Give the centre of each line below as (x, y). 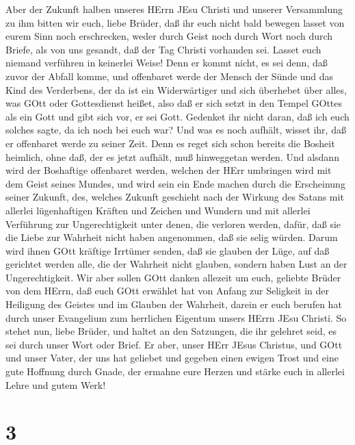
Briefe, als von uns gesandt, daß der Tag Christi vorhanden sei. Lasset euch (163, 49)
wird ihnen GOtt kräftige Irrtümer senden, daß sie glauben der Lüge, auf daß (168, 250)
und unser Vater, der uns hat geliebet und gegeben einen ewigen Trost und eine (172, 358)
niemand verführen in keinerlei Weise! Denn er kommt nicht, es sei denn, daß (167, 63)
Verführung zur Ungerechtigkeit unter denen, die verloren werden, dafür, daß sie (173, 224)
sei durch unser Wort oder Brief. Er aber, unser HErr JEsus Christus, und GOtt (174, 344)
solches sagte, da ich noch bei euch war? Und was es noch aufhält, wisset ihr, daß (176, 130)
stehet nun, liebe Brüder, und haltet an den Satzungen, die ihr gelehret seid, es (171, 331)
